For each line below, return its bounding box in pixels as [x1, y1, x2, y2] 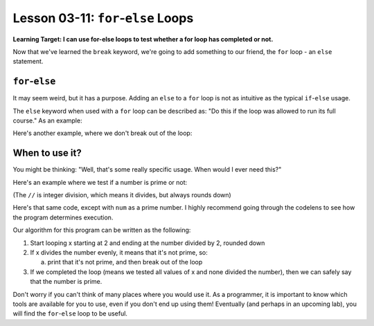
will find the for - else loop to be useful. [12, 309, 128, 318]
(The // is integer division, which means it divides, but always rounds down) [12, 191, 231, 199]
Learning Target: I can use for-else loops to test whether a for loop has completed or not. [12, 35, 274, 43]
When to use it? [12, 147, 82, 159]
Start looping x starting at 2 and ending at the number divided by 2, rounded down [30, 239, 265, 247]
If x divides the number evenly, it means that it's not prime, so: [30, 248, 208, 257]
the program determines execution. [12, 213, 114, 221]
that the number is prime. [30, 278, 103, 286]
